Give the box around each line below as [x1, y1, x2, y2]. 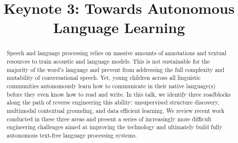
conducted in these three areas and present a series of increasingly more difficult [6, 114, 212, 123]
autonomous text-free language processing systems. [6, 131, 137, 139]
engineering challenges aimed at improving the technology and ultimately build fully [6, 123, 222, 131]
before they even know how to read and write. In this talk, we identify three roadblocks [6, 90, 231, 98]
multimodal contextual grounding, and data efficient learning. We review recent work [6, 106, 225, 114]
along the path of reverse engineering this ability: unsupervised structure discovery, [6, 98, 219, 107]
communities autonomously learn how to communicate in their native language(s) [6, 81, 216, 90]
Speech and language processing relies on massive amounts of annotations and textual [6, 49, 227, 57]
